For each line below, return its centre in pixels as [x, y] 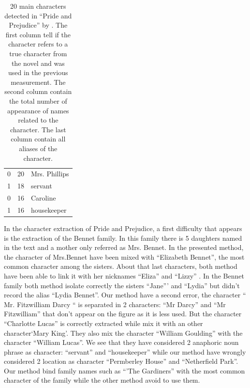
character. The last [38, 129]
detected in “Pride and [38, 15]
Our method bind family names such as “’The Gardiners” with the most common [125, 370]
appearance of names [38, 110]
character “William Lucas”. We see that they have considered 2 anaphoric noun [121, 342]
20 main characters [38, 6]
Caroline [44, 198]
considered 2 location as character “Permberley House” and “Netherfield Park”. [121, 361]
